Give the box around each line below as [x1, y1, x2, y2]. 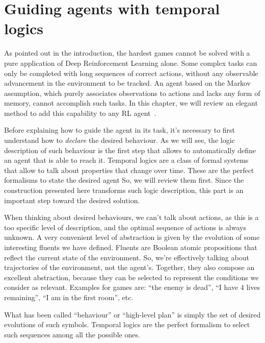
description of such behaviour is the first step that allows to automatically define [4, 144, 256, 155]
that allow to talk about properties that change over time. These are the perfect [4, 164, 254, 175]
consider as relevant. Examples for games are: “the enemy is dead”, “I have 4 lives [4, 282, 260, 292]
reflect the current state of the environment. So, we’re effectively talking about [4, 252, 249, 262]
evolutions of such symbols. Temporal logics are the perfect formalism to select [4, 319, 250, 330]
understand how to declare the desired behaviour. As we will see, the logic [4, 135, 235, 145]
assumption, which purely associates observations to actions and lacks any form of [4, 87, 260, 98]
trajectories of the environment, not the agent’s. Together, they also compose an [4, 262, 255, 273]
